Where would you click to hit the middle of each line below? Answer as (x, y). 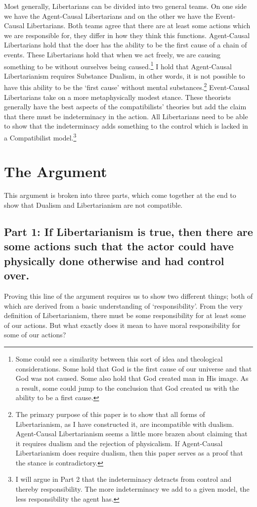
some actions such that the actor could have (119, 246)
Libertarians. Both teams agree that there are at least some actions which (138, 25)
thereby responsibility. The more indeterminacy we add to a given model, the (132, 489)
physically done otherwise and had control (114, 260)
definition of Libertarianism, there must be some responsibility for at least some (125, 315)
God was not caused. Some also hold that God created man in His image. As (132, 378)
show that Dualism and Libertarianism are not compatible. (93, 205)
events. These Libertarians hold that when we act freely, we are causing (112, 54)
